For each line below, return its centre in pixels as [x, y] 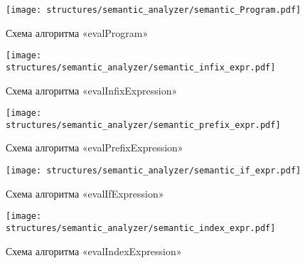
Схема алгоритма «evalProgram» [77, 32]
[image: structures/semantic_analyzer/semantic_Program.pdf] [154, 10]
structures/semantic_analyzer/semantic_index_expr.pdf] [141, 228]
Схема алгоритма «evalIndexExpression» [94, 251]
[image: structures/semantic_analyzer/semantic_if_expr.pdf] [154, 171]
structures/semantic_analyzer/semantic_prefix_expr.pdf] [143, 125]
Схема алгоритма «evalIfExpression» [85, 193]
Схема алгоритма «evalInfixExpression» [92, 90]
